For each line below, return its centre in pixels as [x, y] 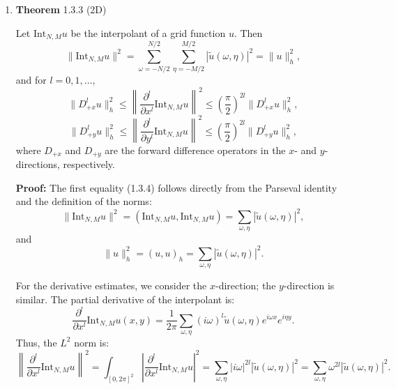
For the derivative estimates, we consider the [111, 285]
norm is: [92, 342]
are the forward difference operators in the [195, 150]
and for [31, 80]
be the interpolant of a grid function [148, 32]
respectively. [89, 164]
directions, [38, 164]
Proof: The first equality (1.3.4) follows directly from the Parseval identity [176, 187]
